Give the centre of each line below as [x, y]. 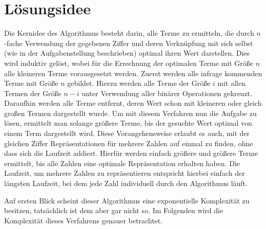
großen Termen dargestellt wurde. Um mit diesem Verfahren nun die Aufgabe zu [130, 113]
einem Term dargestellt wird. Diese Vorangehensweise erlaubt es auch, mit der [127, 133]
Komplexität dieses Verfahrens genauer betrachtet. [84, 220]
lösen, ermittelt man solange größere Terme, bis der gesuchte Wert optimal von [128, 123]
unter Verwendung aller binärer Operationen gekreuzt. [167, 93]
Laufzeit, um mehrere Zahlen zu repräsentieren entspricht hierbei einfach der [125, 173]
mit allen [232, 83]
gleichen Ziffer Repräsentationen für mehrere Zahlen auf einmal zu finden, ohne [129, 143]
